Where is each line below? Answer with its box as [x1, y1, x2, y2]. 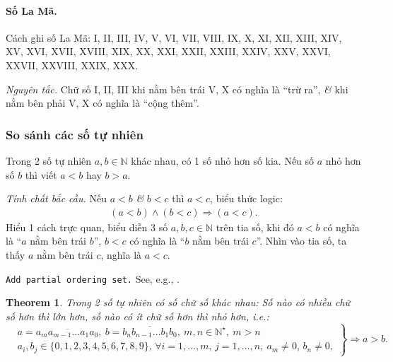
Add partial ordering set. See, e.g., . [6, 271, 180, 286]
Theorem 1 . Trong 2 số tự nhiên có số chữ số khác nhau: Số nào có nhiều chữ [6, 295, 350, 310]
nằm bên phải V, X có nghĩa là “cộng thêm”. [6, 95, 199, 110]
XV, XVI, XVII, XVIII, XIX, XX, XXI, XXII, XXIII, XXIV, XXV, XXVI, [6, 44, 331, 59]
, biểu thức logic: [210, 191, 283, 206]
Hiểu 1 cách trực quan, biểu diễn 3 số [6, 219, 168, 234]
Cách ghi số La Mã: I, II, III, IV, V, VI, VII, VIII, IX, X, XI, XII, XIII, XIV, [6, 30, 342, 45]
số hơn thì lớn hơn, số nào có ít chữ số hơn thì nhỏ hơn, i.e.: [6, 308, 269, 323]
